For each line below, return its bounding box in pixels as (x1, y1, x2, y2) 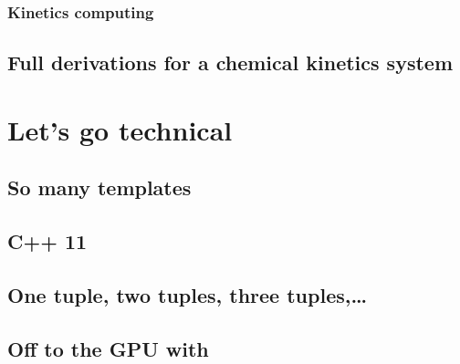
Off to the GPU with (7, 334, 209, 362)
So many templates (7, 173, 192, 202)
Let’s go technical (7, 110, 233, 148)
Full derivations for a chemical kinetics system (7, 48, 453, 77)
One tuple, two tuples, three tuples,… (7, 280, 368, 308)
